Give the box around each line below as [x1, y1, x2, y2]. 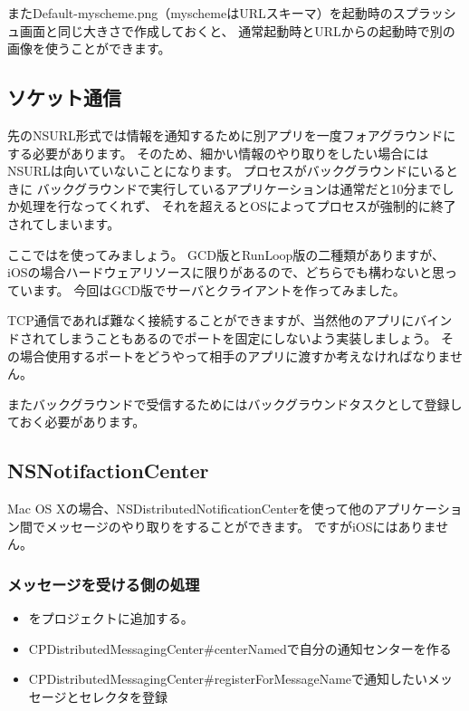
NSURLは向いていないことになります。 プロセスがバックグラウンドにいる [7, 161, 446, 180]
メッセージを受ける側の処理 [7, 572, 200, 595]
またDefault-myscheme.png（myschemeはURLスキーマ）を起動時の [7, 4, 393, 22]
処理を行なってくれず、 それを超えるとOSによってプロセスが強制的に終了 [19, 197, 456, 216]
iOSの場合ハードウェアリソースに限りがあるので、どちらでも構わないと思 [7, 263, 445, 282]
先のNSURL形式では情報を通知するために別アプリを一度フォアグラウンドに [7, 125, 456, 144]
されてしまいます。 [7, 214, 120, 233]
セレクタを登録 [79, 687, 167, 706]
